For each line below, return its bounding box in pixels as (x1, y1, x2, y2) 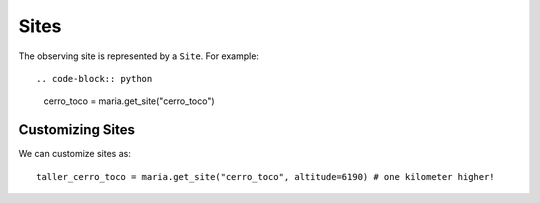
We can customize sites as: (18, 148, 132, 160)
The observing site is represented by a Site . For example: (18, 50, 260, 62)
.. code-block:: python (36, 73, 153, 84)
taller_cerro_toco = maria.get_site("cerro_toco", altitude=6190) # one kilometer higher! (36, 171, 495, 182)
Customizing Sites (18, 121, 135, 139)
